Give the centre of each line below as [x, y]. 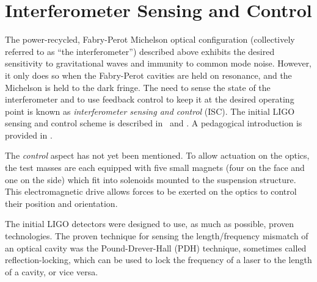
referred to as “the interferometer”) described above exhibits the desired [140, 51]
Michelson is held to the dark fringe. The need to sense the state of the [138, 87]
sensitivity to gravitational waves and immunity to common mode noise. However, [158, 63]
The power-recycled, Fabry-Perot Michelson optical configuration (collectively [150, 39]
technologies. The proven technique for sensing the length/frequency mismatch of [157, 236]
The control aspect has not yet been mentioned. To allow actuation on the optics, [157, 155]
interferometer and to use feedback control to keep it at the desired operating [150, 99]
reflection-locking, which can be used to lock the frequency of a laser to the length [158, 260]
